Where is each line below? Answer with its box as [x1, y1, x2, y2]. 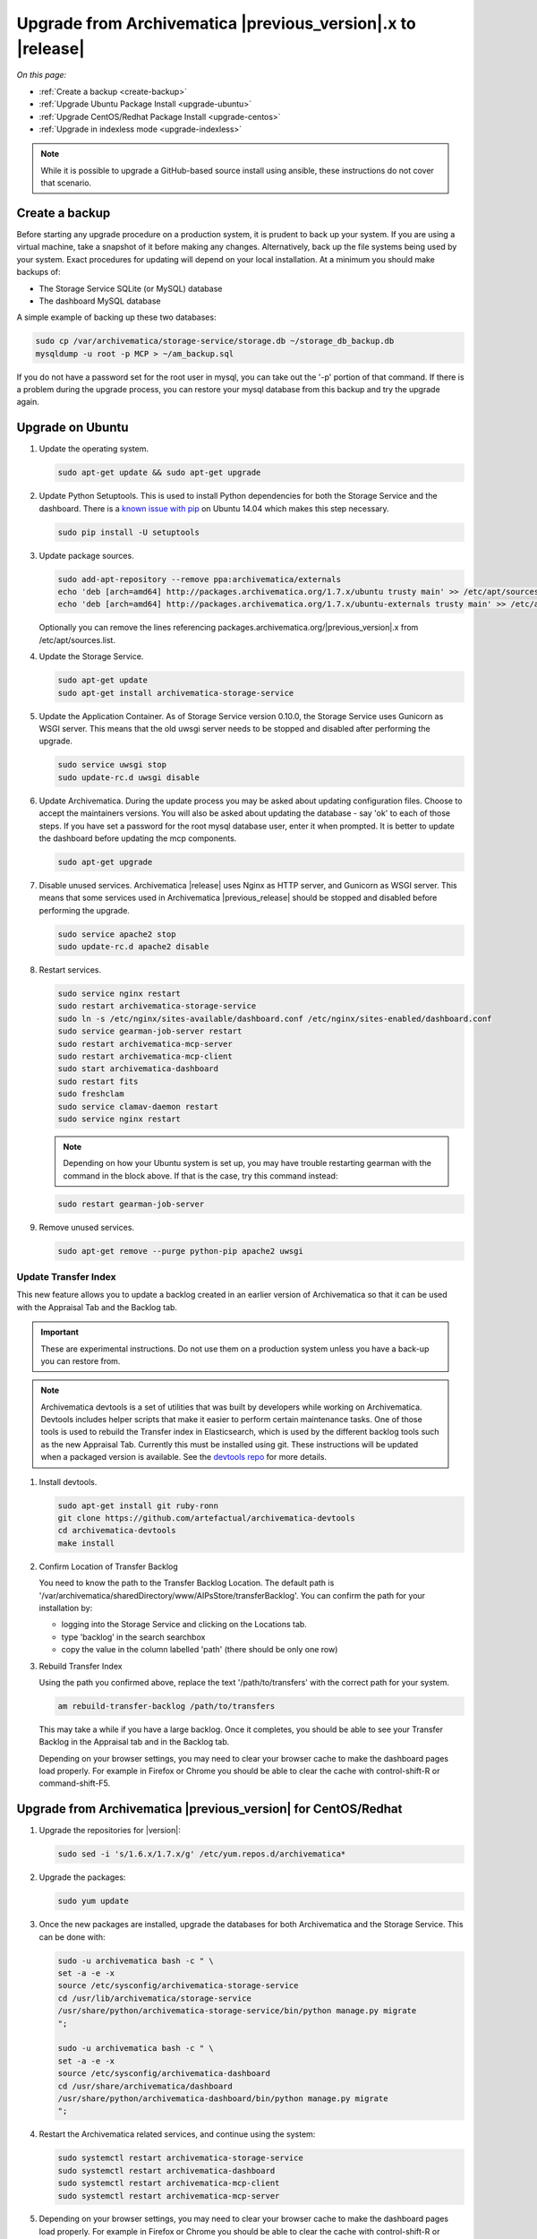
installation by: [38, 1602, 93, 1613]
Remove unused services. [38, 1222, 134, 1232]
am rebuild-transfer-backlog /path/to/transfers [57, 1701, 276, 1711]
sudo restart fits [57, 1076, 139, 1086]
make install [57, 1538, 115, 1548]
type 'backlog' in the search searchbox [61, 1631, 206, 1643]
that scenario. [40, 177, 92, 188]
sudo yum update [57, 1896, 130, 1907]
